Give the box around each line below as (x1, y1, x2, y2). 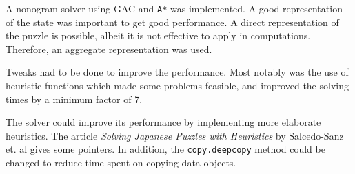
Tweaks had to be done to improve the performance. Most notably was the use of (6, 65, 349, 79)
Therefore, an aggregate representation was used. (6, 41, 212, 56)
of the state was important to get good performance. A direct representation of (6, 14, 339, 29)
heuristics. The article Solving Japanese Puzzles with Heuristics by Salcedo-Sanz (6, 128, 344, 142)
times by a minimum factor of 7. (6, 91, 143, 106)
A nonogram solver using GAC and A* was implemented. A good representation (6, 1, 343, 15)
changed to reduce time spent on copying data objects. (6, 155, 236, 170)
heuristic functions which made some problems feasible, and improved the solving (6, 78, 349, 93)
